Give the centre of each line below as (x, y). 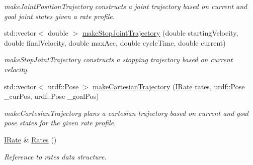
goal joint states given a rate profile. (60, 16)
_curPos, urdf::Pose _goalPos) (52, 96)
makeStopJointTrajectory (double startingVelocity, (160, 33)
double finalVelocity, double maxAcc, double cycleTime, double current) (115, 42)
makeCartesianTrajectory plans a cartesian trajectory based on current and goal (126, 113)
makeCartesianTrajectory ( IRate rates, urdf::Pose (169, 86)
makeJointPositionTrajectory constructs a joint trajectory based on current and (126, 6)
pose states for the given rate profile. (60, 123)
